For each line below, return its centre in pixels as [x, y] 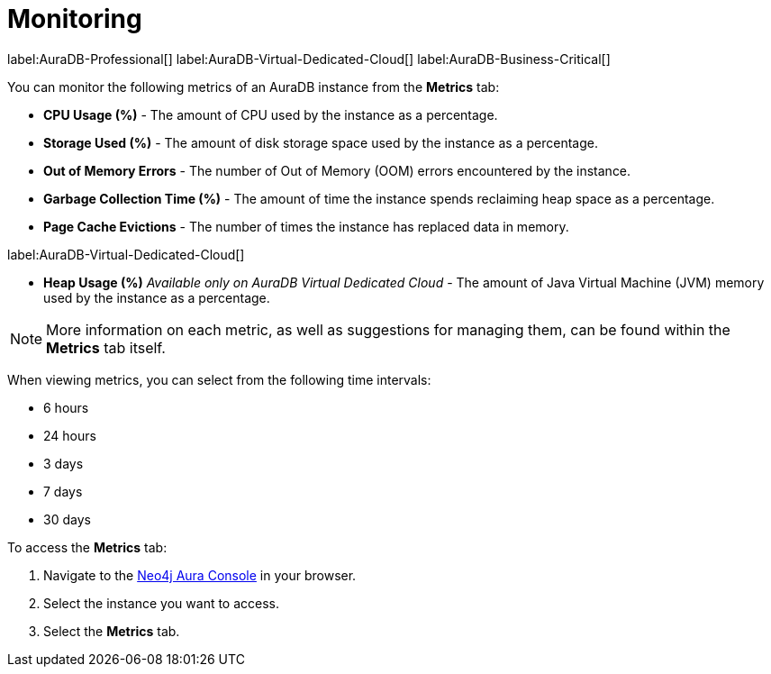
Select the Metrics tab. [112, 631]
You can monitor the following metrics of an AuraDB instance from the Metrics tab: [254, 87]
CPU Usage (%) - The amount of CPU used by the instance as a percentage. [271, 114]
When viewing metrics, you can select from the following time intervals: [219, 379]
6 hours [66, 407]
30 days [67, 519]
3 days [63, 463]
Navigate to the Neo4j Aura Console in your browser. [200, 575]
